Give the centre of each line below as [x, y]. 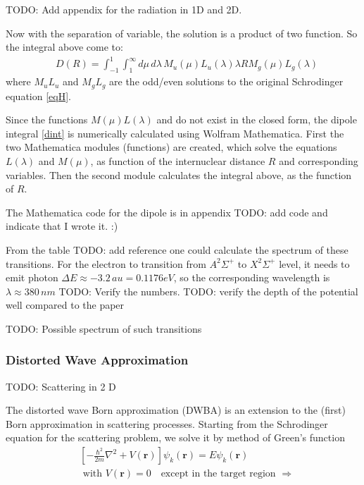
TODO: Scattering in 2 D [61, 386]
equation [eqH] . [38, 96]
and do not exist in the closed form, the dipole [257, 119]
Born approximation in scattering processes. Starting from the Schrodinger [167, 423]
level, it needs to [314, 263]
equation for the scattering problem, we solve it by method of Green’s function [175, 437]
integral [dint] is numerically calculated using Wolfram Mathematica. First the [175, 133]
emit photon [32, 277]
